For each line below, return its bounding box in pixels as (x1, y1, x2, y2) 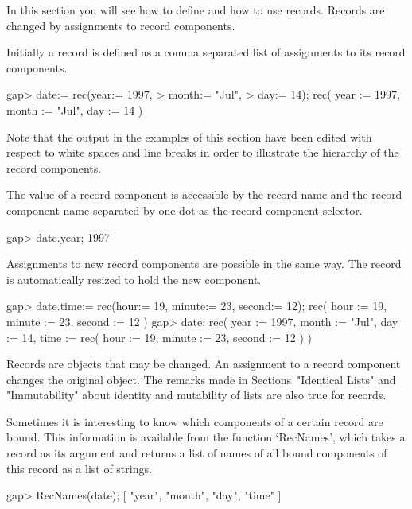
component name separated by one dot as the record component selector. (6, 201, 363, 218)
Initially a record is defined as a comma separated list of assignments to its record (6, 44, 406, 60)
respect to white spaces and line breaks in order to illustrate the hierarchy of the (6, 144, 399, 161)
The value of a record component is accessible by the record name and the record (6, 186, 402, 203)
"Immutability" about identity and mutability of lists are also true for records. (6, 387, 387, 403)
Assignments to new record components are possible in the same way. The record (6, 255, 402, 272)
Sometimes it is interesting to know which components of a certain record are (6, 413, 383, 429)
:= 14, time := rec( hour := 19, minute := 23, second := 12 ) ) (6, 328, 312, 345)
